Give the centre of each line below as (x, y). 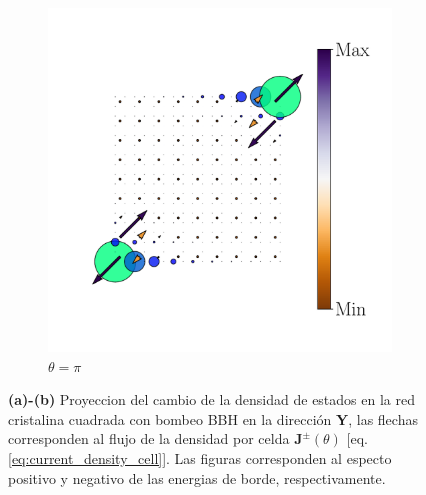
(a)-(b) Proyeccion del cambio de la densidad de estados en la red (211, 399)
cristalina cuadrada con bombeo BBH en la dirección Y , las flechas (213, 418)
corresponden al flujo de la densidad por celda (149, 438)
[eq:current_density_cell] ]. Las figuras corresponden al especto (200, 457)
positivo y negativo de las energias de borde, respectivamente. (197, 477)
